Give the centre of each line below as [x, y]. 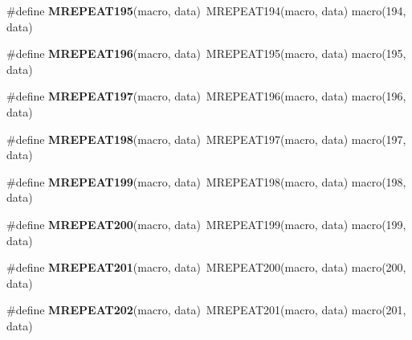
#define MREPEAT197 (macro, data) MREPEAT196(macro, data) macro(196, [206, 96]
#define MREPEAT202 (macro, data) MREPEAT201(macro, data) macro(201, [206, 310]
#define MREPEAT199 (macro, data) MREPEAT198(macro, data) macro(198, [206, 181]
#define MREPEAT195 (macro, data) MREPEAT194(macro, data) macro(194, [206, 10]
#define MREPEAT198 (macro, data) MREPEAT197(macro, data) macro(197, [206, 139]
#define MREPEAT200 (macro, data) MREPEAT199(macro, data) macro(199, [206, 224]
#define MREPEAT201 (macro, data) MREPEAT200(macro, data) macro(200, [206, 267]
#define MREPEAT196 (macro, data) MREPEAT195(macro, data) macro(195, [206, 53]
